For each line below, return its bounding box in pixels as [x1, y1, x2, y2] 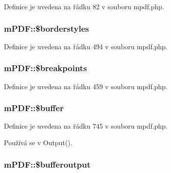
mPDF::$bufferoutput [4, 158, 91, 170]
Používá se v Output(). [4, 137, 72, 148]
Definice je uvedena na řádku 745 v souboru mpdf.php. [4, 121, 168, 131]
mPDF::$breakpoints [4, 62, 87, 74]
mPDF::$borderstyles [4, 22, 89, 34]
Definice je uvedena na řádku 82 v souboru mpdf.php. [4, 1, 164, 11]
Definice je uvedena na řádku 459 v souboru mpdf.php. [4, 81, 168, 91]
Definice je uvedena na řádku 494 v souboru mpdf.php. [4, 41, 168, 51]
